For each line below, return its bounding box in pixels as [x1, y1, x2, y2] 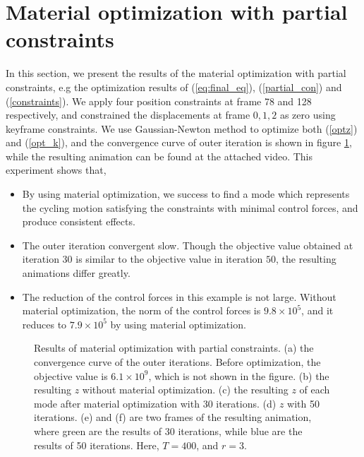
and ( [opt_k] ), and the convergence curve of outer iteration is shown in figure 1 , [6, 135, 352, 150]
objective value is [34, 368, 108, 383]
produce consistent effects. [22, 214, 135, 229]
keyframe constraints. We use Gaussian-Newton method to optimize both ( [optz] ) [6, 121, 358, 136]
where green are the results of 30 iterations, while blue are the [34, 423, 303, 438]
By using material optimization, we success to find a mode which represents [22, 186, 350, 201]
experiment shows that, [6, 162, 107, 177]
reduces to [22, 316, 67, 331]
